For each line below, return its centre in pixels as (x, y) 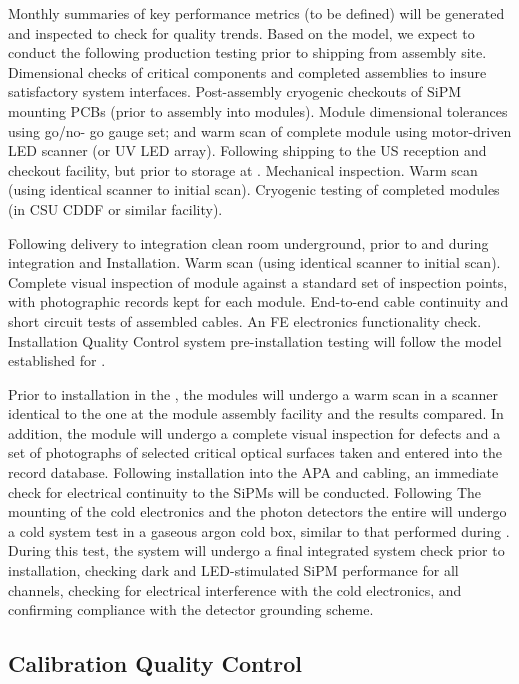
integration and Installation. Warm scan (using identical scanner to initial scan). (254, 262)
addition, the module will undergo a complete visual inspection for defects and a (254, 432)
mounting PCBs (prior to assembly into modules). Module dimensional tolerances (258, 110)
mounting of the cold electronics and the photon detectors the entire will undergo (257, 511)
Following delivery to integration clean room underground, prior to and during (248, 242)
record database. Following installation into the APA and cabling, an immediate (253, 472)
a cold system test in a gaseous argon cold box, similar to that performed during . (259, 530)
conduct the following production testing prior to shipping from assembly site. (247, 52)
